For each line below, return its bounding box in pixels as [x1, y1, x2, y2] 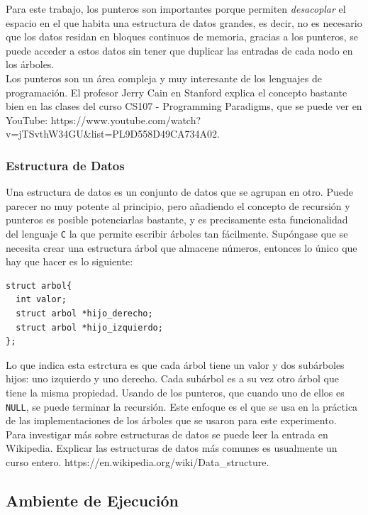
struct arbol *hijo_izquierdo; [16, 322, 163, 333]
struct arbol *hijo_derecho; [16, 308, 153, 319]
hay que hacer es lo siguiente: [6, 254, 133, 269]
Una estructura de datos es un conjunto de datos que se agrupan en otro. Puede [6, 184, 353, 199]
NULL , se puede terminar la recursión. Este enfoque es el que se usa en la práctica [6, 399, 358, 414]
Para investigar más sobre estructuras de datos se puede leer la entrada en [6, 426, 328, 441]
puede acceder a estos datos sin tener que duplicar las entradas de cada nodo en [6, 43, 353, 57]
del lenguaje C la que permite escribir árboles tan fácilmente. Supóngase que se [6, 226, 348, 240]
